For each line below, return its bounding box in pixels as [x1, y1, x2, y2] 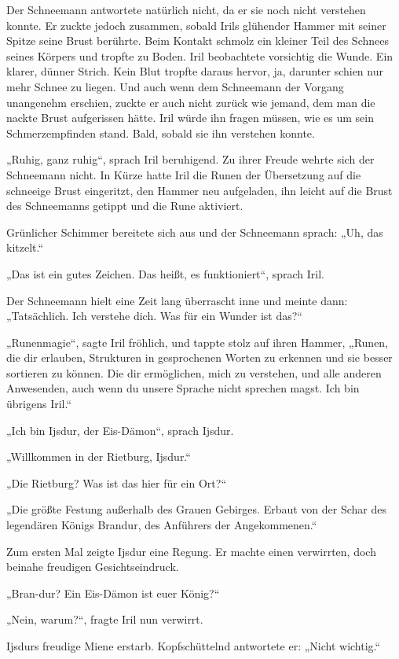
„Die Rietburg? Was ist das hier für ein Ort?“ [6, 474, 226, 491]
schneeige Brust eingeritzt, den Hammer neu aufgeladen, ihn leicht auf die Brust [6, 182, 393, 198]
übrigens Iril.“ [6, 396, 72, 412]
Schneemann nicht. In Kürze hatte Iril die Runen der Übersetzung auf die [6, 166, 361, 182]
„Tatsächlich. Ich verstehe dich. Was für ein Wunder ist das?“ [6, 307, 302, 324]
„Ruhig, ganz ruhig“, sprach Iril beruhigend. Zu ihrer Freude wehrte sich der [6, 151, 375, 168]
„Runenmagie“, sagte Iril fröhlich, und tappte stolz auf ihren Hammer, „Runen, [6, 333, 389, 350]
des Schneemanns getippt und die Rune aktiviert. [6, 197, 243, 214]
